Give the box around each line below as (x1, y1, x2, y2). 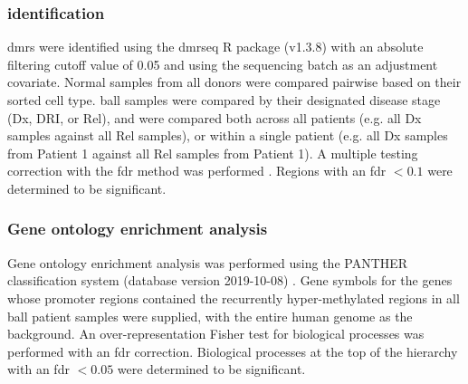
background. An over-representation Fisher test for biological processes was (7, 324, 425, 343)
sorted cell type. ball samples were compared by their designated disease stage (7, 91, 441, 109)
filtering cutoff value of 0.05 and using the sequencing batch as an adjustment (7, 54, 438, 73)
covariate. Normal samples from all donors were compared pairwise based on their (7, 72, 462, 91)
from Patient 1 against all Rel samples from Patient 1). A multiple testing (7, 143, 418, 162)
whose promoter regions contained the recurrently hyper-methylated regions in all (7, 288, 460, 307)
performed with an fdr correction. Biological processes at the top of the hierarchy (7, 341, 458, 360)
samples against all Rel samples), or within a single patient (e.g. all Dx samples (7, 126, 448, 145)
